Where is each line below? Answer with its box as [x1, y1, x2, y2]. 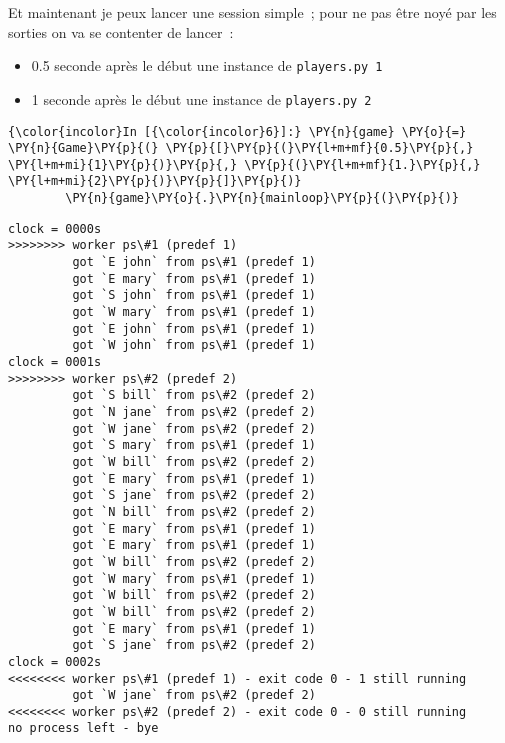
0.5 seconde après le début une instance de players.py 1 [31, 55, 383, 76]
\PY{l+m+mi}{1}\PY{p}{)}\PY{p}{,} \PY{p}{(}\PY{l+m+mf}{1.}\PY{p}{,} [8, 157, 481, 172]
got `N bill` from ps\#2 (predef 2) [72, 504, 316, 519]
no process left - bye [8, 721, 159, 736]
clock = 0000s [8, 221, 102, 236]
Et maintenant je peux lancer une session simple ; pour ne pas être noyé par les [8, 2, 497, 22]
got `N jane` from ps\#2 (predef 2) [72, 405, 316, 419]
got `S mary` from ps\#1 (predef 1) [72, 438, 316, 453]
